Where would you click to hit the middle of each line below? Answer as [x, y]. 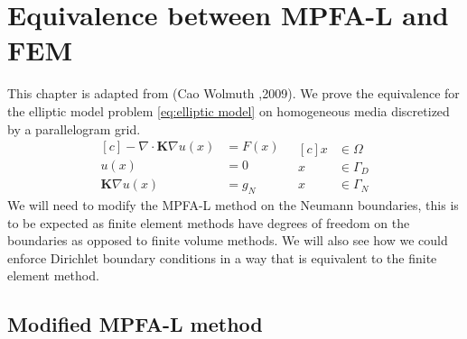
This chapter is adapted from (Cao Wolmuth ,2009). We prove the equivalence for [233, 93]
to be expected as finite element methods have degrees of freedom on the [209, 222]
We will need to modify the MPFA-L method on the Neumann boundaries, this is [233, 204]
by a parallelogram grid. [74, 128]
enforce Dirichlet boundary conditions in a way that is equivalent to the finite [222, 257]
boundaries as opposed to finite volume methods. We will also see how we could [228, 240]
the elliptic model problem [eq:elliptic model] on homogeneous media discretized [229, 110]
